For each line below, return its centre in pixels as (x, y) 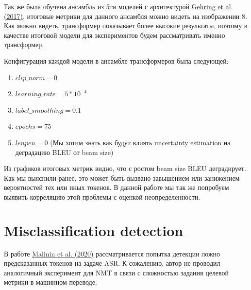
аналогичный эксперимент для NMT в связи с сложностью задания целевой (117, 272)
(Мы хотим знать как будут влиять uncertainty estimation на (140, 142)
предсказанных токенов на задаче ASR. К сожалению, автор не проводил (112, 263)
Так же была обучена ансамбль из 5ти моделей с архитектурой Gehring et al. (118, 6)
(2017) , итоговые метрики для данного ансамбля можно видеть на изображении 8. (125, 16)
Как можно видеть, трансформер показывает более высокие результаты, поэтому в (126, 26)
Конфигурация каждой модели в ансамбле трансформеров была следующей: (116, 60)
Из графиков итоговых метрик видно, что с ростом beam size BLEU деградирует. (125, 168)
